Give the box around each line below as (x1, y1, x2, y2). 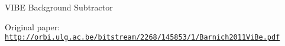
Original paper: (5, 20, 60, 33)
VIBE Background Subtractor (5, 1, 113, 13)
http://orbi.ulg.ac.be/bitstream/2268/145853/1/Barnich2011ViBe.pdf (5, 33, 280, 42)
